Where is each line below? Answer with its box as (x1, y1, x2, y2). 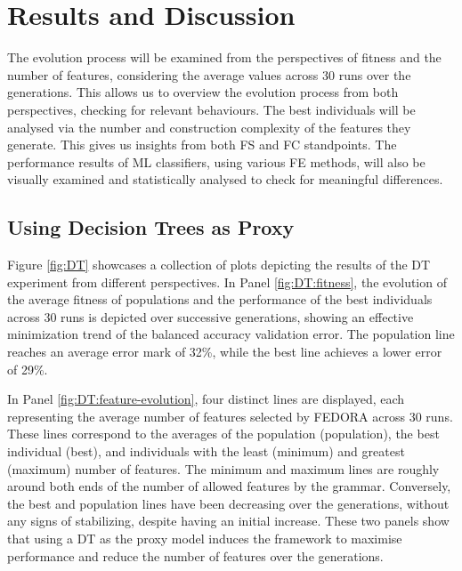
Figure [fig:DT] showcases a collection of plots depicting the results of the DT (7, 255, 431, 274)
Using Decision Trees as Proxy (7, 213, 295, 241)
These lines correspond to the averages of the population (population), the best (7, 424, 440, 443)
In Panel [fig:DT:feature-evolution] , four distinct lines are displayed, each (7, 390, 405, 408)
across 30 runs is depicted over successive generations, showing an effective (7, 307, 414, 326)
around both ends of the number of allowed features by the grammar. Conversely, (7, 477, 451, 495)
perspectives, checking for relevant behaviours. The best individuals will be (7, 100, 416, 118)
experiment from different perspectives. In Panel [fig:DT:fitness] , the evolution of (7, 272, 447, 291)
